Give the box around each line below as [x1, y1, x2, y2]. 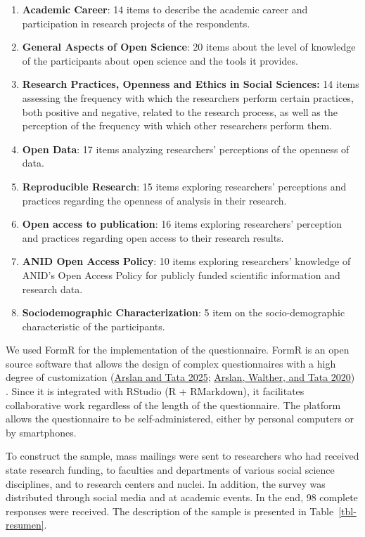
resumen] [6, 517, 44, 532]
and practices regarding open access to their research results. [22, 230, 284, 245]
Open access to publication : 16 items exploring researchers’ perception [22, 216, 342, 231]
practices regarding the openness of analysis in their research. [22, 193, 287, 207]
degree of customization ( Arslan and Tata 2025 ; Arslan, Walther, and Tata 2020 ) [6, 370, 355, 384]
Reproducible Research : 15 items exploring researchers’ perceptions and [22, 179, 347, 193]
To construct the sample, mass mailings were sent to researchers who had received [6, 448, 359, 463]
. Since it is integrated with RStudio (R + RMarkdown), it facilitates [6, 384, 305, 399]
